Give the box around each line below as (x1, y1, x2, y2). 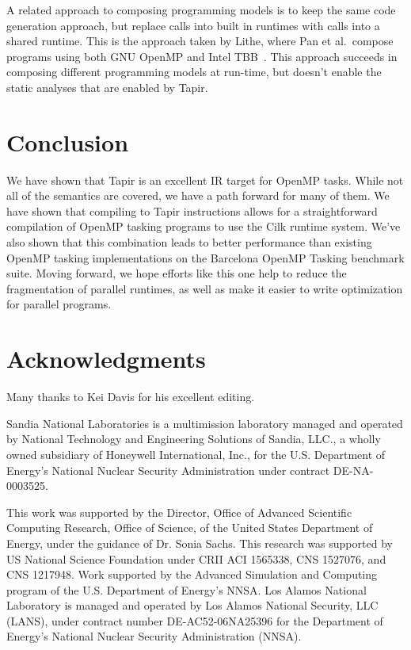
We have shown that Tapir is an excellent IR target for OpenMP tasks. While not (6, 171, 404, 188)
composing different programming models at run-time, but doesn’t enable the (6, 63, 382, 80)
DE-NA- (333, 461, 374, 478)
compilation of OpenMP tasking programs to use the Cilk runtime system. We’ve (6, 218, 401, 235)
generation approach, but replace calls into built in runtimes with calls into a (6, 17, 380, 33)
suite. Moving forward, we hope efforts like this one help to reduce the (6, 265, 347, 281)
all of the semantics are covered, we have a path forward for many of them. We (6, 187, 390, 204)
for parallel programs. (6, 296, 112, 312)
